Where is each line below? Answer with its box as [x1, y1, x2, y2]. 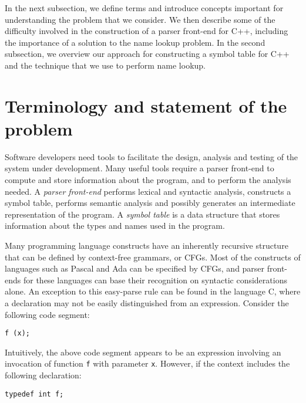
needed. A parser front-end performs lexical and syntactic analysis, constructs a [5, 185, 291, 197]
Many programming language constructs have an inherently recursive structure [5, 239, 288, 252]
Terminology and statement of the [5, 93, 287, 117]
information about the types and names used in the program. [5, 219, 225, 232]
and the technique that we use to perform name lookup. [5, 59, 206, 71]
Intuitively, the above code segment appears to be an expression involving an [5, 346, 281, 358]
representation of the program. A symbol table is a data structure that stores [5, 208, 280, 220]
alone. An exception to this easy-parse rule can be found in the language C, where [5, 285, 301, 297]
